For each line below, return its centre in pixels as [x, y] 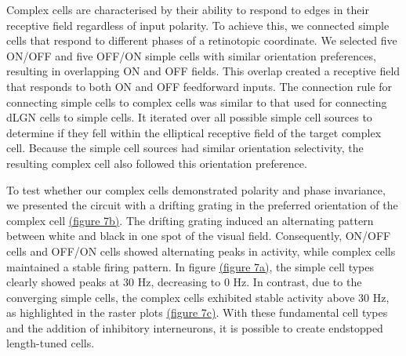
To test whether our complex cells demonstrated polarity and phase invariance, [196, 189]
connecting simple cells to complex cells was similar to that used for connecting [197, 102]
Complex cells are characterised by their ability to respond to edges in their [188, 9]
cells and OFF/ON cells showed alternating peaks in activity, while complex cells [201, 251]
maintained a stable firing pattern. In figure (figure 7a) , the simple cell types [190, 266]
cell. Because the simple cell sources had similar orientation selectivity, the [185, 148]
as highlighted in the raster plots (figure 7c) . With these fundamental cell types [197, 312]
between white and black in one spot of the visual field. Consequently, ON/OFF [199, 236]
